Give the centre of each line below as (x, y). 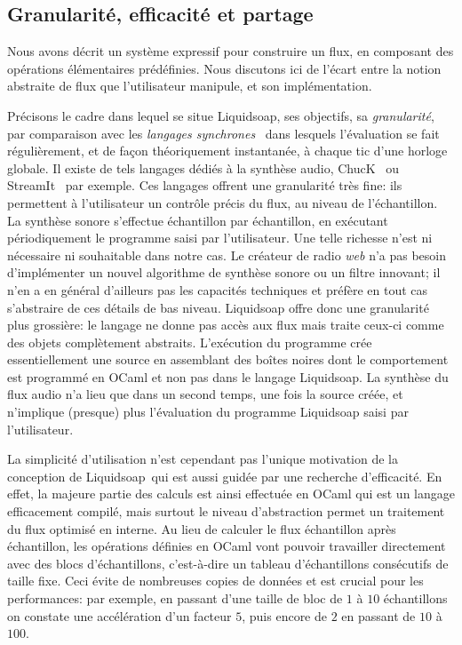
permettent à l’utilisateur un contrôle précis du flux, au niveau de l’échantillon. (223, 202)
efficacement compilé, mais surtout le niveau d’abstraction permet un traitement (226, 511)
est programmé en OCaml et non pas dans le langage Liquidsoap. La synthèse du (228, 376)
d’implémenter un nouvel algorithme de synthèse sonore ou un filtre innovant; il (224, 272)
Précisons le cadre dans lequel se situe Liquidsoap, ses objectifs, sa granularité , (221, 115)
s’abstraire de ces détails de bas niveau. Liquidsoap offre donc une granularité (218, 307)
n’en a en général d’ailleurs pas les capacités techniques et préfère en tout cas (218, 289)
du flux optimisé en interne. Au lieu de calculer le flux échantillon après (202, 528)
